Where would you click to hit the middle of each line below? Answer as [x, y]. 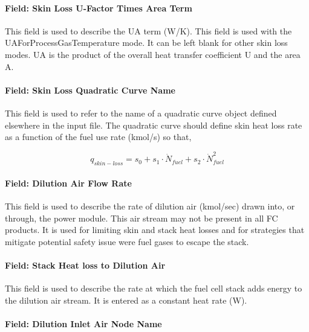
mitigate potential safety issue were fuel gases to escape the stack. [127, 241]
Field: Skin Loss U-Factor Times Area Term [99, 8]
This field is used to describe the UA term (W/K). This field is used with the [148, 30]
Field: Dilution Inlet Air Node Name [83, 324]
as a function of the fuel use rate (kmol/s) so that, [98, 137]
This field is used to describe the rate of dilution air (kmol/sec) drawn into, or [150, 206]
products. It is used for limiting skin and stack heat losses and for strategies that [155, 230]
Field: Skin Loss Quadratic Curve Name [90, 90]
